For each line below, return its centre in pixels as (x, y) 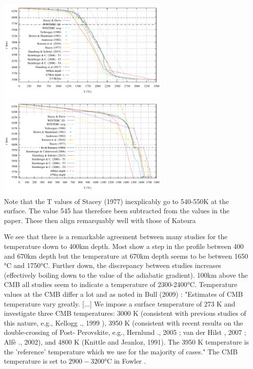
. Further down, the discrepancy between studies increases (135, 265)
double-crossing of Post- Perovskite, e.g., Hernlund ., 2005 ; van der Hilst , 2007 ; (125, 332)
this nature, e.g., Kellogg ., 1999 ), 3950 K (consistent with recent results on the (124, 322)
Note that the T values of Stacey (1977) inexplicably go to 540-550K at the (117, 201)
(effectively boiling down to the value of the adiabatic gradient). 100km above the (126, 275)
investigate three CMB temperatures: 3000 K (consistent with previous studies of (125, 313)
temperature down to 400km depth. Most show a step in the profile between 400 (124, 246)
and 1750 (27, 265)
